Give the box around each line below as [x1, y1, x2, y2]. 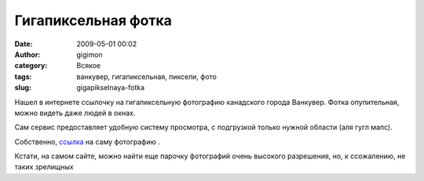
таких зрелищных [14, 162, 74, 172]
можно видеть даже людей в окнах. [14, 108, 136, 118]
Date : [14, 39, 33, 49]
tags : [14, 71, 32, 81]
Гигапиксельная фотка [14, 12, 173, 29]
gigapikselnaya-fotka [76, 83, 145, 92]
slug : [14, 83, 31, 92]
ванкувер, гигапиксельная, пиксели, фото [76, 71, 217, 81]
